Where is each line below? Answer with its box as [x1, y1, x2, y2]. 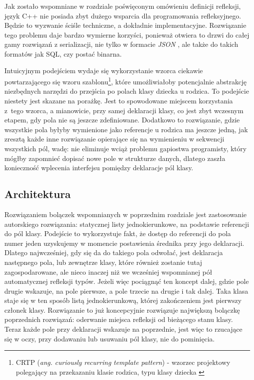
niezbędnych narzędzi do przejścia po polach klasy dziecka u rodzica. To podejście [4, 86, 249, 96]
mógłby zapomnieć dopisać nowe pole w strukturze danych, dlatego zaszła [4, 153, 226, 163]
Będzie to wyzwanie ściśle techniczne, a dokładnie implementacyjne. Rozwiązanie [4, 20, 246, 30]
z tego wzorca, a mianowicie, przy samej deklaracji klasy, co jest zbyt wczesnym [4, 105, 244, 115]
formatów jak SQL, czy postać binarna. [4, 48, 122, 59]
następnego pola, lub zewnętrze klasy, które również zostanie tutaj [4, 257, 202, 267]
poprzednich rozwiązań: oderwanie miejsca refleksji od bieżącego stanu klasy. [4, 314, 233, 324]
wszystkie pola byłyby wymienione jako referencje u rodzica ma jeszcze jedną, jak [4, 124, 248, 134]
